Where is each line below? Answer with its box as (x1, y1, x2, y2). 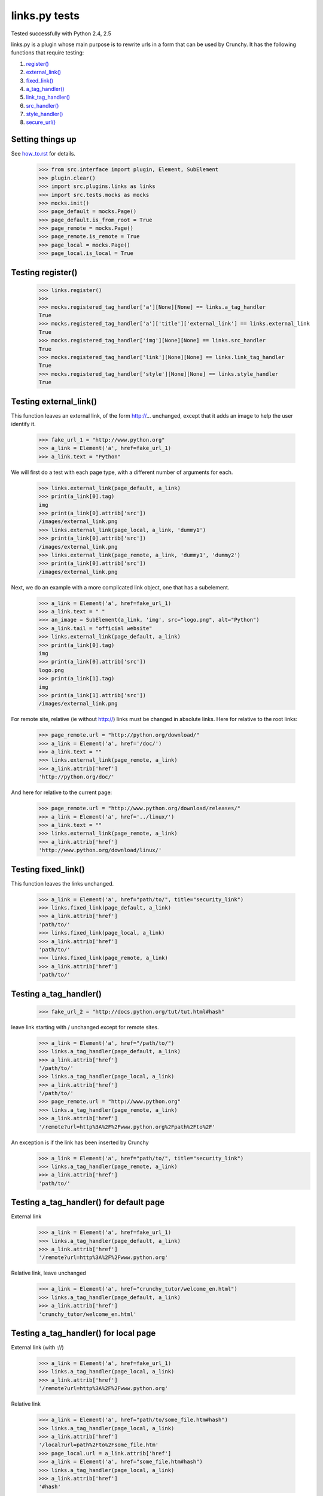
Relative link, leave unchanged (11, 1269, 86, 1277)
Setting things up (11, 135, 77, 145)
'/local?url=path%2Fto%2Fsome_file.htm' (38, 1442, 159, 1448)
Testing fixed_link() (11, 864, 85, 874)
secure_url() (26, 118, 56, 126)
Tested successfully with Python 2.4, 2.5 (11, 30, 112, 37)
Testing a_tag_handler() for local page (11, 1328, 156, 1338)
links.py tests (11, 9, 80, 22)
